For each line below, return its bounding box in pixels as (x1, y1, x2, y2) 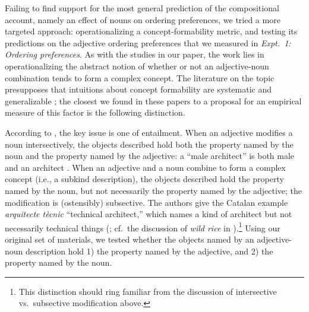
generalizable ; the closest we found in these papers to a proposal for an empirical (5, 94, 302, 107)
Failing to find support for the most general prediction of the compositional (5, 2, 279, 14)
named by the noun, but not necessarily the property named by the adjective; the (5, 184, 302, 196)
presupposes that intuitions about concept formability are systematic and (5, 83, 272, 95)
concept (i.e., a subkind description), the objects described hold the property (5, 173, 284, 185)
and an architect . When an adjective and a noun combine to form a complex (5, 161, 286, 173)
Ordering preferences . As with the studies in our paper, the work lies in (5, 48, 264, 61)
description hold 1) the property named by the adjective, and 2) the (26, 244, 273, 257)
